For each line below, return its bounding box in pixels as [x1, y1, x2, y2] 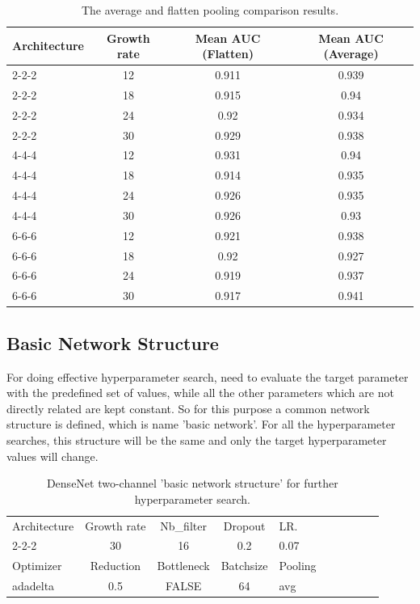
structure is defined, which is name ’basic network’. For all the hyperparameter [6, 416, 396, 433]
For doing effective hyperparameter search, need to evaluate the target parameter [6, 368, 409, 385]
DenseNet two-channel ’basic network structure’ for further [46, 475, 338, 492]
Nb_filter [160, 517, 207, 534]
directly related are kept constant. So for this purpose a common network [6, 399, 370, 416]
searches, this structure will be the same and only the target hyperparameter [6, 431, 387, 448]
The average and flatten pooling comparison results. [81, 2, 339, 18]
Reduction [90, 557, 141, 574]
